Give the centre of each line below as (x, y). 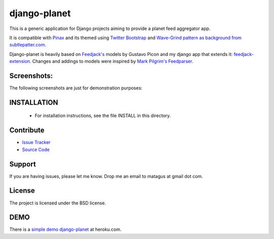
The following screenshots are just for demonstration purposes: (76, 88)
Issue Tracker (36, 142)
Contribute (27, 130)
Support (23, 164)
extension (20, 62)
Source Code (36, 150)
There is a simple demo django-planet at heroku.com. (65, 229)
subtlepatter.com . (28, 45)
